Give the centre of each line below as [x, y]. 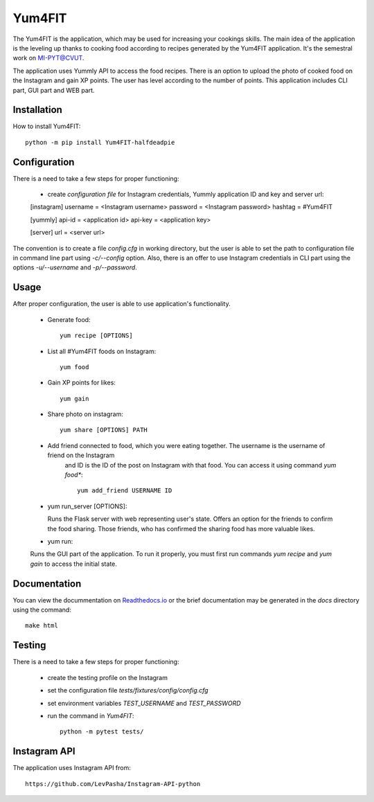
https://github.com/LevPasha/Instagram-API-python [113, 784]
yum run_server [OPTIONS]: [87, 506]
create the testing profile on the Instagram [107, 677]
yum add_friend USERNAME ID [125, 491]
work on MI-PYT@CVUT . [48, 58]
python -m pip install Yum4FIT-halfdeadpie [100, 142]
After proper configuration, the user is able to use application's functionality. [122, 304]
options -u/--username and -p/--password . [75, 267]
